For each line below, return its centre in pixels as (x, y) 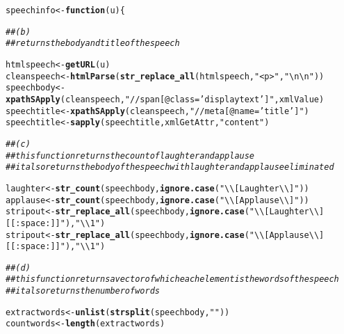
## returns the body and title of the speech (93, 43)
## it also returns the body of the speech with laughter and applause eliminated (170, 167)
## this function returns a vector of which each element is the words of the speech (172, 279)
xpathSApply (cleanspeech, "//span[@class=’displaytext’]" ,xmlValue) (165, 99)
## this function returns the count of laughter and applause (130, 156)
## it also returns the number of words (83, 291)
